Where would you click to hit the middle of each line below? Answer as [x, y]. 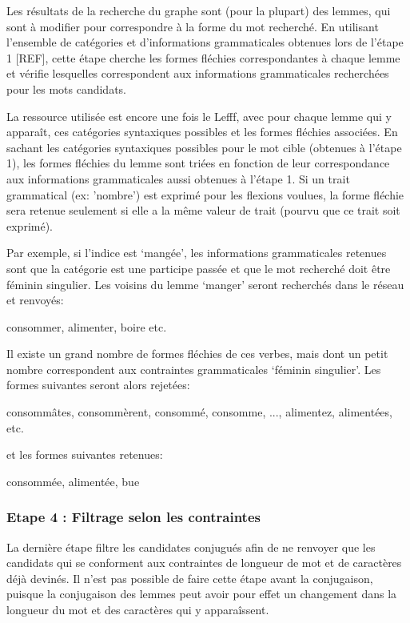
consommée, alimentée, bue [73, 481]
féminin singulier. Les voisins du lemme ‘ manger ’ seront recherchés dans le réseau [205, 284]
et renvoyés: [35, 300]
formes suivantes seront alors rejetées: [98, 385]
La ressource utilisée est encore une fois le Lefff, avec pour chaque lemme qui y [199, 116]
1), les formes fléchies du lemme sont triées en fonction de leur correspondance [198, 163]
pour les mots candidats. [66, 88]
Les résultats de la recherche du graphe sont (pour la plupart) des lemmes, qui [199, 10]
